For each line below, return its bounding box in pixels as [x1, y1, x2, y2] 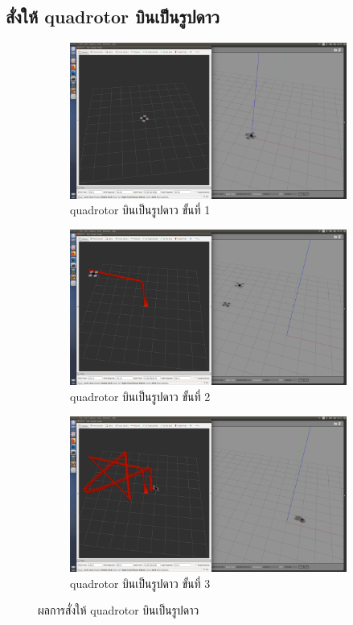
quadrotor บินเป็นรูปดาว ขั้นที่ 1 [70, 201, 211, 218]
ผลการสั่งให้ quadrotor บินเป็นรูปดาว [38, 602, 199, 619]
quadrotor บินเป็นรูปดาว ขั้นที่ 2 [70, 387, 211, 404]
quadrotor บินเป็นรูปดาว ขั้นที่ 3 [70, 574, 211, 591]
